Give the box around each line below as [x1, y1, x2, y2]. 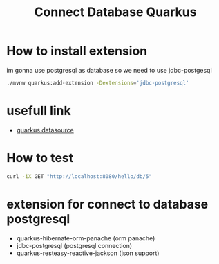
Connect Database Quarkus [34, 4, 197, 20]
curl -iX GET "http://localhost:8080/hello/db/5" [6, 173, 153, 180]
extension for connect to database [6, 196, 209, 212]
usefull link [6, 103, 72, 118]
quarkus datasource [16, 125, 74, 134]
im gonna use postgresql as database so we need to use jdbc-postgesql [6, 66, 212, 74]
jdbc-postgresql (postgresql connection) [16, 241, 133, 249]
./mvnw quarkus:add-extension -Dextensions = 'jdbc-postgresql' [6, 79, 189, 87]
